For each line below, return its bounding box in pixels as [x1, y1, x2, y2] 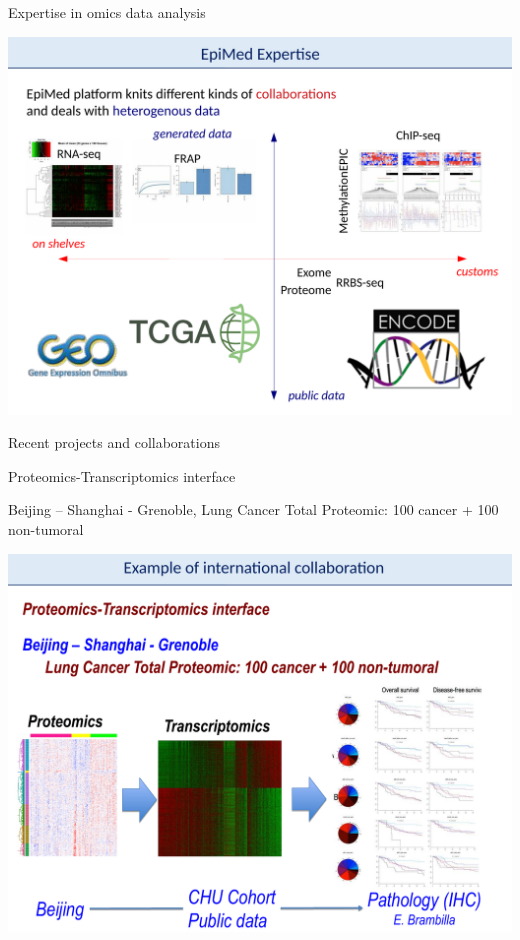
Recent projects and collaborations [8, 432, 220, 453]
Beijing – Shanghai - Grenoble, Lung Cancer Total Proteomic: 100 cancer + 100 [8, 499, 499, 520]
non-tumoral [8, 518, 84, 539]
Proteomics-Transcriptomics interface [8, 465, 236, 486]
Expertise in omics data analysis [8, 2, 206, 22]
